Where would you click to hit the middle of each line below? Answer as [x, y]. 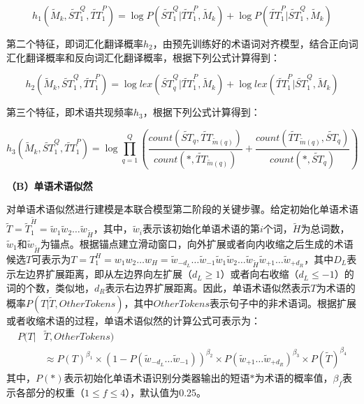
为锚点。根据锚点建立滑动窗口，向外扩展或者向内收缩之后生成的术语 [197, 243]
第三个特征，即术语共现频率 [70, 112]
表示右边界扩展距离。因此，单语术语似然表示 [208, 288]
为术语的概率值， [294, 377]
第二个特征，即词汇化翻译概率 [75, 43]
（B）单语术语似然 [50, 185]
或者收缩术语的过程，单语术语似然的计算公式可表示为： [133, 320]
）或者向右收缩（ [260, 274]
